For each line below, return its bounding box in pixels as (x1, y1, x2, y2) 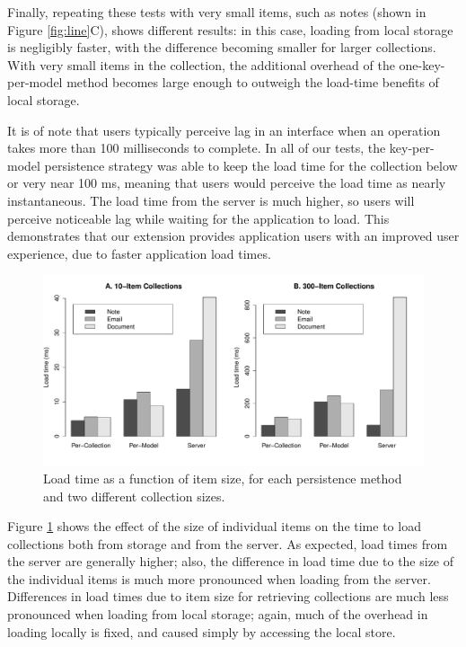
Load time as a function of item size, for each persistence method (43, 468, 402, 487)
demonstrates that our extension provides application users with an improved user (7, 226, 460, 245)
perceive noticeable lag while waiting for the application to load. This (7, 208, 390, 227)
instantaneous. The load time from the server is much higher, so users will (7, 191, 415, 209)
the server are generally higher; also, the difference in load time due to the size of (7, 552, 454, 571)
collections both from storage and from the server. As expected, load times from (7, 534, 448, 553)
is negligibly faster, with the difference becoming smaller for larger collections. (7, 38, 436, 57)
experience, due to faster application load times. (7, 244, 271, 262)
